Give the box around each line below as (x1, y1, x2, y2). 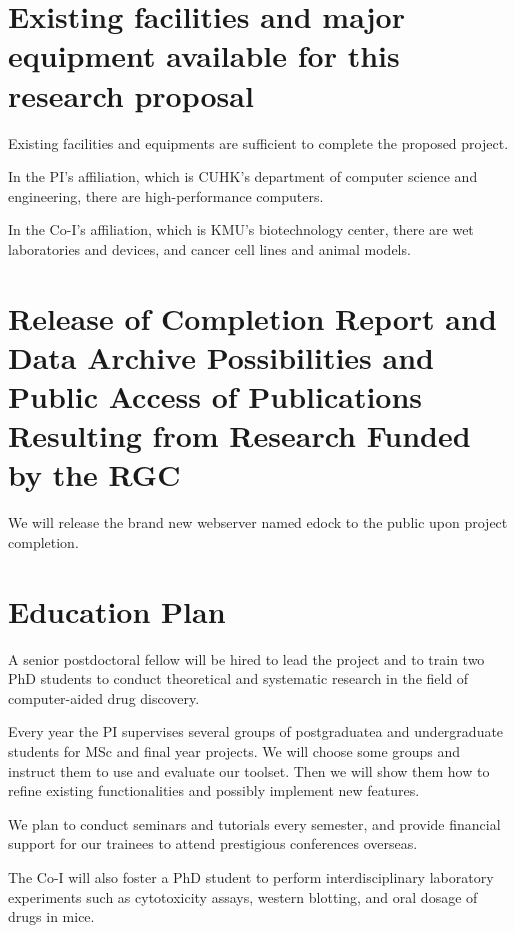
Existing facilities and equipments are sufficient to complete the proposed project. (8, 132, 509, 153)
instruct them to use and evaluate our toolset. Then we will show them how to (8, 760, 490, 781)
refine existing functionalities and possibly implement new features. (8, 780, 420, 801)
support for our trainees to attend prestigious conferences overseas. (8, 833, 418, 854)
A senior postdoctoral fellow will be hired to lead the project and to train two (8, 648, 485, 669)
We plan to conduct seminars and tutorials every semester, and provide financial (8, 813, 501, 834)
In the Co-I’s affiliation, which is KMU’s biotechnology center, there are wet (8, 219, 474, 240)
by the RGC (8, 454, 181, 495)
